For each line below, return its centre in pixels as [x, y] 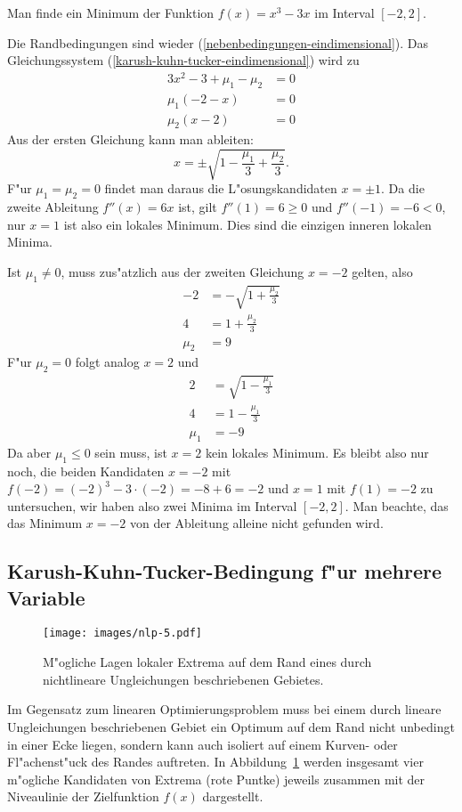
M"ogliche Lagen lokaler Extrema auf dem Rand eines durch [207, 662]
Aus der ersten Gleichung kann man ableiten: [130, 139]
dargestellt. [233, 796]
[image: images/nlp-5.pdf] [122, 633]
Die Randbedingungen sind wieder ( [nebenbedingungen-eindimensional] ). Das [218, 42]
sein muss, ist [131, 452]
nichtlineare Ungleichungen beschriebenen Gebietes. [183, 679]
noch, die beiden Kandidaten [86, 471]
